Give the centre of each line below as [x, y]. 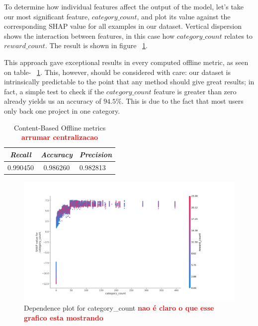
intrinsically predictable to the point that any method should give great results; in [129, 82]
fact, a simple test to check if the [54, 91]
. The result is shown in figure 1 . [96, 45]
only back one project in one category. [62, 110]
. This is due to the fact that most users [182, 101]
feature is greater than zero [195, 91]
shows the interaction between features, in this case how [89, 35]
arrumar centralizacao [60, 137]
